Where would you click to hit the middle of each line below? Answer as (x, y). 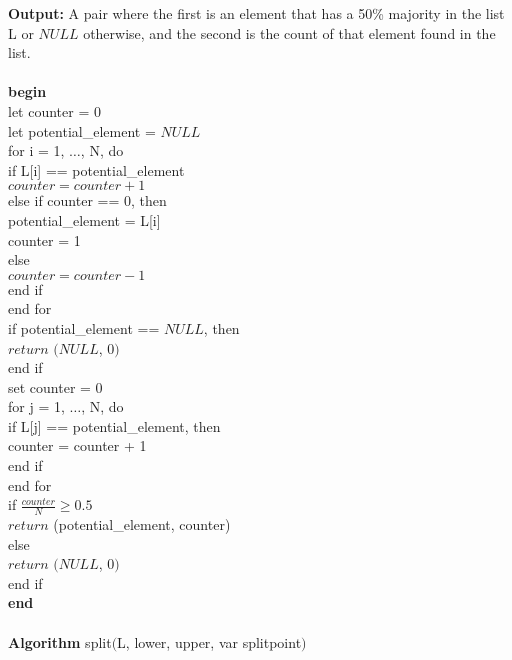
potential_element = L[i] (84, 219)
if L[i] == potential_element (96, 169)
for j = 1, (36, 406)
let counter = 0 (54, 110)
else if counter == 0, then (87, 200)
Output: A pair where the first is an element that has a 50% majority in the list (256, 13)
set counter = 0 (55, 386)
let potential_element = (82, 130)
